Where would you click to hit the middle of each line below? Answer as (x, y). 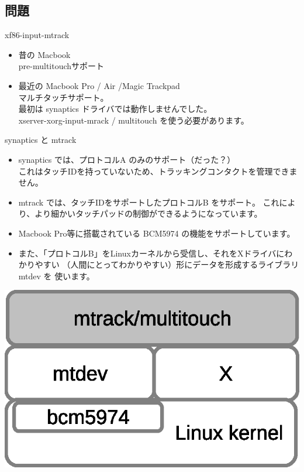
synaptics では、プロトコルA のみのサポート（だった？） (127, 159)
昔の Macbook (44, 54)
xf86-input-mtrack (37, 35)
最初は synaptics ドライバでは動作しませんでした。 (115, 109)
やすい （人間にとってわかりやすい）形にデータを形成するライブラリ (167, 264)
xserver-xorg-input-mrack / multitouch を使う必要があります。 (134, 120)
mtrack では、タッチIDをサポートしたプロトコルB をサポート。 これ (149, 202)
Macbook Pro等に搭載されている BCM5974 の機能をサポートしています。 (157, 233)
